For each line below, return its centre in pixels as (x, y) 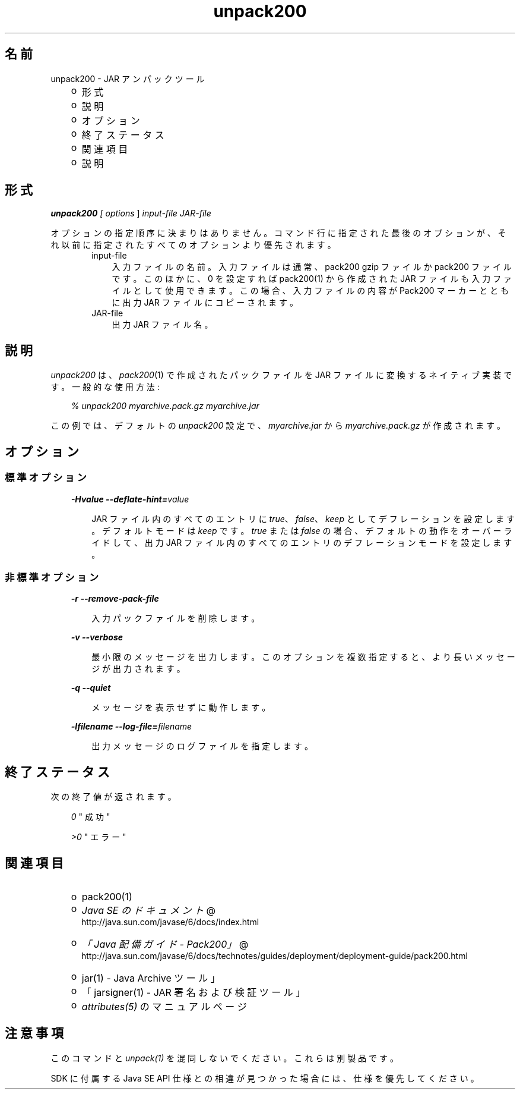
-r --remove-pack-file (115, 599)
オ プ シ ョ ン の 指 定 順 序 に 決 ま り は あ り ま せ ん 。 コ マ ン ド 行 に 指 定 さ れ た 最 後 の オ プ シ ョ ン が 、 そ (278, 233)
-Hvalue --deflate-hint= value (130, 499)
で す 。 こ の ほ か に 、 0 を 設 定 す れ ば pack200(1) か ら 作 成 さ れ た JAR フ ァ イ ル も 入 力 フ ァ (312, 279)
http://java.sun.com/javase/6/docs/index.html (170, 922)
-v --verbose (97, 637)
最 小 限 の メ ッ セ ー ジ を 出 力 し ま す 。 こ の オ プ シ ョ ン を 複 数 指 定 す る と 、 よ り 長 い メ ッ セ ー (303, 657)
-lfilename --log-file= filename (131, 727)
